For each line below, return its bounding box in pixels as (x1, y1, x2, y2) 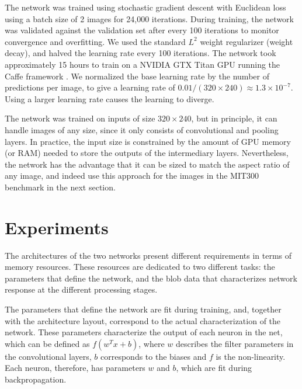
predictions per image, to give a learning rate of (5, 81, 175, 93)
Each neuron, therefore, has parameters (5, 362, 145, 374)
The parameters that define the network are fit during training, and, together (5, 303, 282, 315)
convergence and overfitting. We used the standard (5, 35, 186, 47)
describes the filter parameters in (175, 337, 294, 349)
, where (138, 337, 165, 349)
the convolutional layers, (5, 350, 92, 362)
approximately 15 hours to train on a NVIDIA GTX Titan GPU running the (5, 58, 280, 70)
